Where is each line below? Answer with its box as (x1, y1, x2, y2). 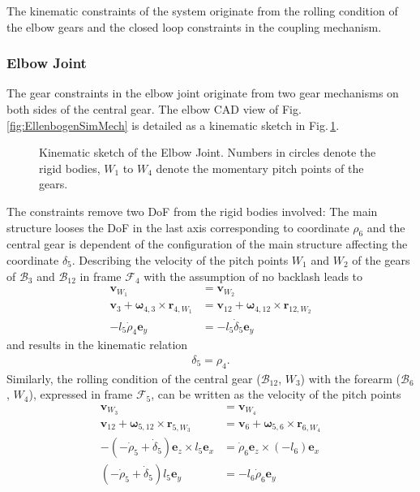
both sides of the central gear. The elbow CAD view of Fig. (6, 101, 302, 117)
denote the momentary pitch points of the (156, 159, 364, 176)
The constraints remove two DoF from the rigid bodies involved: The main (6, 202, 378, 219)
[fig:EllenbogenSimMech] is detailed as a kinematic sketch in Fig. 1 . (6, 116, 340, 133)
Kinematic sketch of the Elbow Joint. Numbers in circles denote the (39, 144, 376, 161)
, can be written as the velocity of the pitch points (151, 386, 401, 403)
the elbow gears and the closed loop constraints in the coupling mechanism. (6, 18, 382, 35)
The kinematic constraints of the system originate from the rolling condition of (6, 2, 398, 19)
